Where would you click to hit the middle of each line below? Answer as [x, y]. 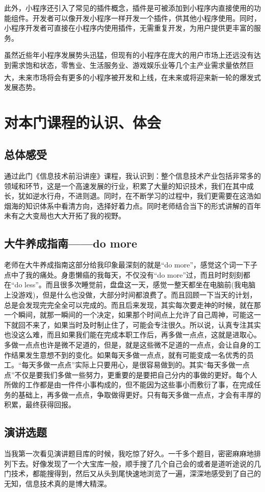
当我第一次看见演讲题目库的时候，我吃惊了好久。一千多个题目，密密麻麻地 [129, 453]
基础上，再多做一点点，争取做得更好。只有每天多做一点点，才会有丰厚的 [139, 394]
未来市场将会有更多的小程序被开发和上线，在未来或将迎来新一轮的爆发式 [139, 77]
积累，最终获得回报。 [40, 404]
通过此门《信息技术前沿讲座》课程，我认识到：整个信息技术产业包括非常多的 [132, 175]
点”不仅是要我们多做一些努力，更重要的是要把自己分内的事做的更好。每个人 [131, 374]
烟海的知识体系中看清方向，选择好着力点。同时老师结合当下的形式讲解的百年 [132, 205]
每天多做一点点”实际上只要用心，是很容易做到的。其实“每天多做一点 [136, 365]
